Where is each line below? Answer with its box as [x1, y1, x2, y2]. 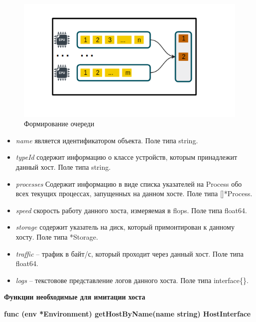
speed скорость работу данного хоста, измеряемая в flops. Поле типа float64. [15, 205, 247, 215]
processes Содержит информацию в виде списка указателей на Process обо [15, 178, 242, 189]
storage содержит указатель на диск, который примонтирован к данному [15, 222, 235, 232]
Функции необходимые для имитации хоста [4, 292, 145, 302]
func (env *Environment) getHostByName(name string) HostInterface [4, 308, 251, 319]
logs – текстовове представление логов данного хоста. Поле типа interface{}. [15, 275, 249, 285]
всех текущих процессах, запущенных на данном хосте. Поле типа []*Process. [15, 188, 253, 199]
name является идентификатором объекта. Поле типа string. [15, 135, 198, 145]
